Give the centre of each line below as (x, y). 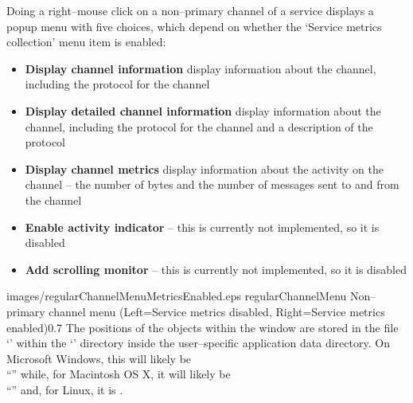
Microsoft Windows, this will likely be (99, 358)
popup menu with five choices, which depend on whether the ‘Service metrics (194, 26)
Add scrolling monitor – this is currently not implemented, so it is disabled (216, 269)
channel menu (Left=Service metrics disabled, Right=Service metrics (217, 311)
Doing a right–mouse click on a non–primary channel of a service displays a (190, 10)
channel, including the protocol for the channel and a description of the (199, 126)
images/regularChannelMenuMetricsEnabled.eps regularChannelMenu (177, 296)
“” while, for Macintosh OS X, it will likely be (119, 374)
